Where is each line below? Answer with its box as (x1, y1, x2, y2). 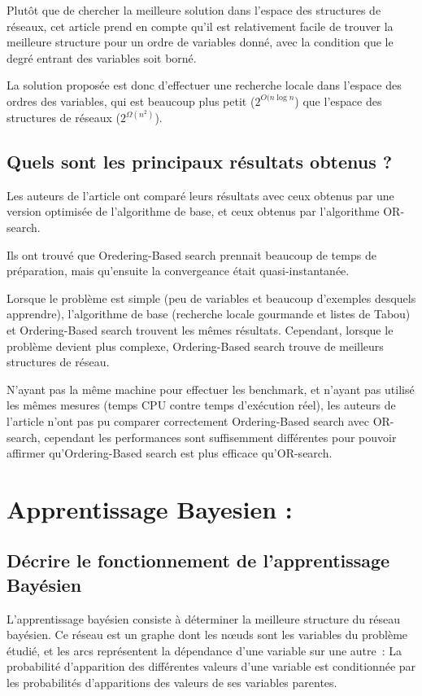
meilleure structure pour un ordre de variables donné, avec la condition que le (7, 33, 394, 50)
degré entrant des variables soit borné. (7, 49, 197, 66)
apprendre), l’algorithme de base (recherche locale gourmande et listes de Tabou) (7, 305, 411, 322)
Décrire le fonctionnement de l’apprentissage (7, 548, 390, 573)
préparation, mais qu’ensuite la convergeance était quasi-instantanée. (7, 262, 350, 279)
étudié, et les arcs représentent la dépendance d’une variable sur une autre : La (7, 641, 402, 659)
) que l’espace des (294, 92, 382, 109)
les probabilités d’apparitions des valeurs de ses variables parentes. (7, 674, 337, 691)
